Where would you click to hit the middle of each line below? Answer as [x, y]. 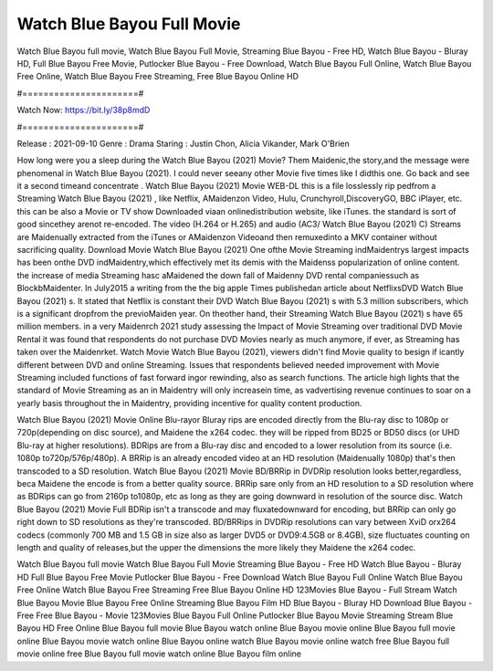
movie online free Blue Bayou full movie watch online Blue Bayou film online [159, 654]
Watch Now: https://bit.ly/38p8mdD [84, 110]
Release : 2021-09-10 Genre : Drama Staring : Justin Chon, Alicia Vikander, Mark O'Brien [184, 143]
